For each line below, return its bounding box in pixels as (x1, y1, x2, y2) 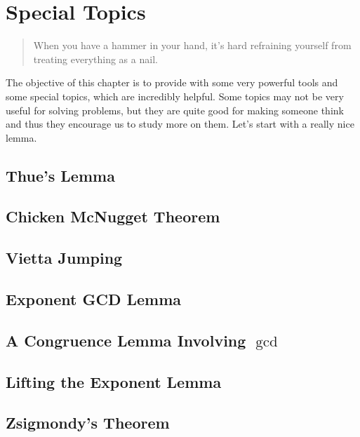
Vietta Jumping (6, 247, 123, 269)
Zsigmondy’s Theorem (6, 412, 170, 433)
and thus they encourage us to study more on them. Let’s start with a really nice (6, 116, 354, 131)
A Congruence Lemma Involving (6, 329, 246, 351)
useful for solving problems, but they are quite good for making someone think (6, 102, 344, 117)
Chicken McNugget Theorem (6, 206, 220, 227)
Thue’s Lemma (6, 164, 115, 186)
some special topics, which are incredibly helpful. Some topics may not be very (6, 88, 344, 103)
